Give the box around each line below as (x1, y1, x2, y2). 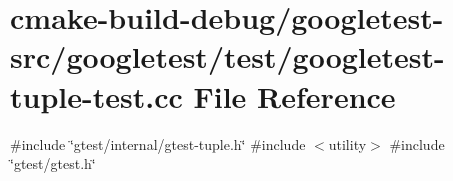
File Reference (193, 75, 396, 116)
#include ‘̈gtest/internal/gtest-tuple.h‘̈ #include (10, 133, 306, 154)
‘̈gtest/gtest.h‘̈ (10, 153, 96, 174)
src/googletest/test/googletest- (10, 36, 445, 77)
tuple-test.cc (10, 75, 183, 116)
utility (328, 133, 367, 154)
